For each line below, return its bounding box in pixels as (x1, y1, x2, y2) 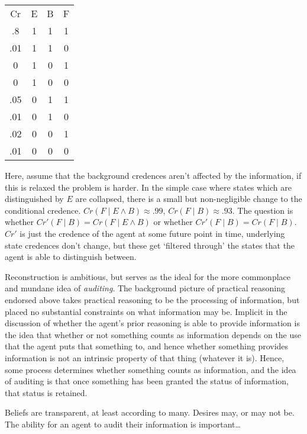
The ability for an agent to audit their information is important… (5, 417, 241, 430)
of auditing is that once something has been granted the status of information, (5, 375, 289, 387)
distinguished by (5, 192, 64, 205)
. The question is (232, 204, 293, 216)
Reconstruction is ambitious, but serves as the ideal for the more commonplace (5, 270, 290, 282)
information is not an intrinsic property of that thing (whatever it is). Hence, (5, 351, 285, 364)
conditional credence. (5, 204, 81, 216)
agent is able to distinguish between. (5, 250, 137, 263)
